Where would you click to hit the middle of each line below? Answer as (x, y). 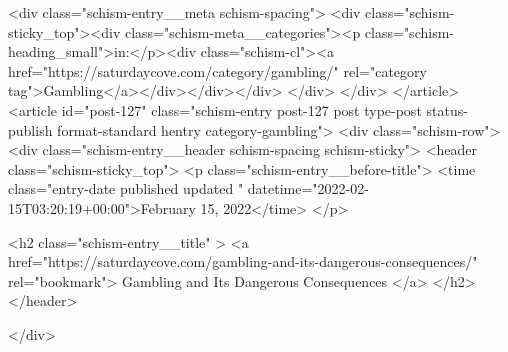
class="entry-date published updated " (126, 188)
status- (447, 109)
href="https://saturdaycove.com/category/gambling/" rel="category (217, 70)
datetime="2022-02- (308, 188)
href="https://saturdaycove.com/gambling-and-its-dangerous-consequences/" (243, 261)
